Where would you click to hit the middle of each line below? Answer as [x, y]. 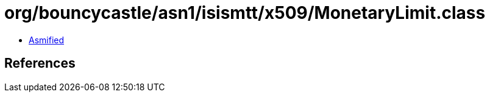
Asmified [47, 40]
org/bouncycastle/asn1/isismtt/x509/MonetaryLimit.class [245, 13]
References [40, 63]
